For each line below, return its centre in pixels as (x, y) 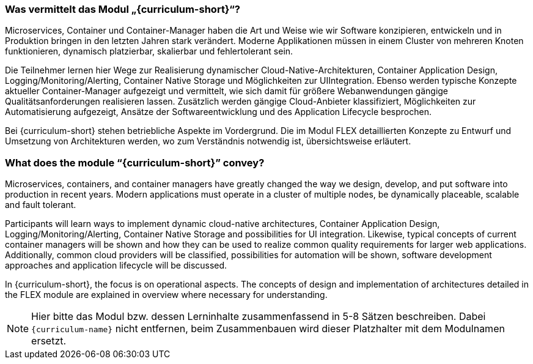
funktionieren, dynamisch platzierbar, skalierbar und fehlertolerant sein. (149, 51)
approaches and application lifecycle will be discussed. (116, 266)
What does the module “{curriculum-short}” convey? (135, 162)
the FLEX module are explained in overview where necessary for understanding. (166, 295)
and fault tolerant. (41, 205)
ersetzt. (49, 341)
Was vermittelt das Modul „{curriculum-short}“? (123, 9)
